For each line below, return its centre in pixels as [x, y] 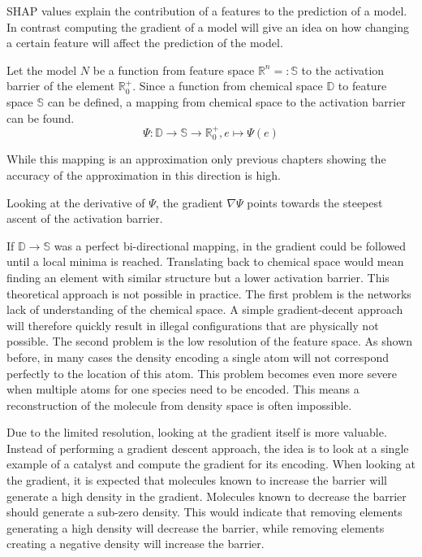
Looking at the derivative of [76, 202]
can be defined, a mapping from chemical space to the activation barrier [226, 101]
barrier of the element [61, 86]
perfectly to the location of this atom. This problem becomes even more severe [202, 373]
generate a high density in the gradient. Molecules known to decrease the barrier [207, 496]
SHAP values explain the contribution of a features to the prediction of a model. [207, 11]
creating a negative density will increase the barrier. [136, 544]
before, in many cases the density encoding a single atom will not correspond [198, 357]
